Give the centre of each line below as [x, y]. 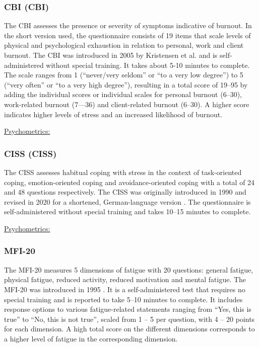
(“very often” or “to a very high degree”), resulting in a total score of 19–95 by [126, 84]
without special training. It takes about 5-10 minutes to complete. [148, 65]
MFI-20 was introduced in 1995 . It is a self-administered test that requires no [125, 289]
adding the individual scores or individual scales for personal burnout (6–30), [123, 94]
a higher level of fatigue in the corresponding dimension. [91, 338]
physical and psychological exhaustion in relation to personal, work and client [124, 45]
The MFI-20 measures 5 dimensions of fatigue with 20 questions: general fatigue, [129, 269]
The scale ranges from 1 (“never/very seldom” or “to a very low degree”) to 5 [124, 75]
